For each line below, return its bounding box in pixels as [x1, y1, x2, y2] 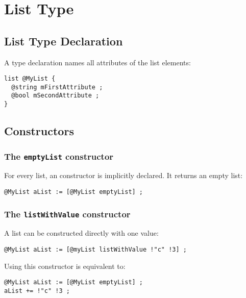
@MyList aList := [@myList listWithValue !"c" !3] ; [4, 245, 187, 253]
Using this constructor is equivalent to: [4, 260, 126, 271]
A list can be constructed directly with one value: [4, 228, 159, 238]
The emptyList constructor [4, 150, 114, 162]
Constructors [4, 123, 74, 139]
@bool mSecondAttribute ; [11, 92, 100, 100]
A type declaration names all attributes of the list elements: [4, 57, 191, 67]
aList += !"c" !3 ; [4, 287, 70, 294]
